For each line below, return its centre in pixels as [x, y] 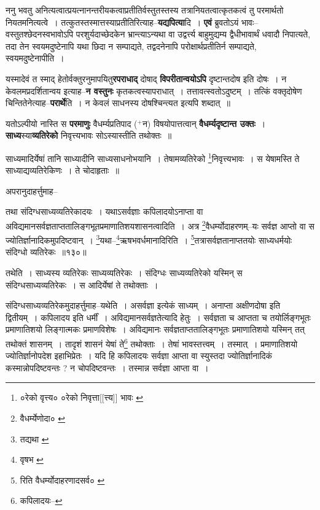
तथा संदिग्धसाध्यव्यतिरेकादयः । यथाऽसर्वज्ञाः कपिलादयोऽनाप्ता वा [104, 211]
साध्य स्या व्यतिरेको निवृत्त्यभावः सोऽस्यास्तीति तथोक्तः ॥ [89, 135]
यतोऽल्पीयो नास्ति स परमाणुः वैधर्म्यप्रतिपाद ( [72, 123]
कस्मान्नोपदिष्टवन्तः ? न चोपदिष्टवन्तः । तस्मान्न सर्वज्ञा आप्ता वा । [107, 367]
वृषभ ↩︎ [32, 459]
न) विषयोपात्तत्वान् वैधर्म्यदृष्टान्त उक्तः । [204, 123]
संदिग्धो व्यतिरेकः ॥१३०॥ [46, 252]
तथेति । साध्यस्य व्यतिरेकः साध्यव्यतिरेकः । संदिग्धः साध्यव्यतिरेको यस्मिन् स [124, 273]
